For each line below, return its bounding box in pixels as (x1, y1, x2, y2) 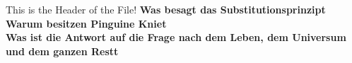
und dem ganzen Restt (6, 43, 119, 58)
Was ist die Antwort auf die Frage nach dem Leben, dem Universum (6, 30, 346, 45)
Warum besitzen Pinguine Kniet (6, 16, 167, 30)
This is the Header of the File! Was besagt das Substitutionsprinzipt (6, 2, 326, 16)
